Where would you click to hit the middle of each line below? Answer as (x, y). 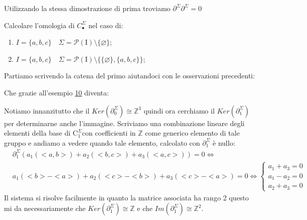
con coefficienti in (109, 133)
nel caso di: (106, 25)
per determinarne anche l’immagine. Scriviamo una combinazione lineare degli (124, 123)
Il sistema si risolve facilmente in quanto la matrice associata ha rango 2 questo (127, 197)
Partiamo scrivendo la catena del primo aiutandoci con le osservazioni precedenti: (130, 76)
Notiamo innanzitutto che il (47, 110)
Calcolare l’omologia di (40, 25)
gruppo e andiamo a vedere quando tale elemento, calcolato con (102, 142)
